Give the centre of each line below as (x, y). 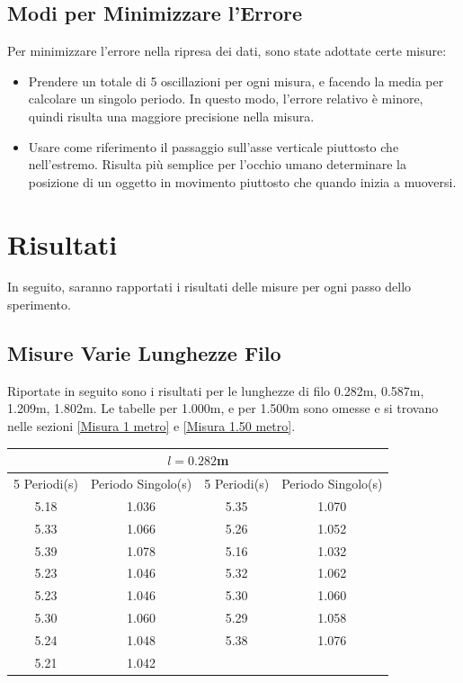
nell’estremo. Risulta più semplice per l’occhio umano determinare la (217, 164)
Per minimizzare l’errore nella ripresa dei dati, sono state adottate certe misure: (227, 51)
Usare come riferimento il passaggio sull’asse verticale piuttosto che (214, 146)
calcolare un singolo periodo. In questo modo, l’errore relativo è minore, (226, 99)
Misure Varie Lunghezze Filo (144, 353)
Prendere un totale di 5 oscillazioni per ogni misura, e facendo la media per (236, 81)
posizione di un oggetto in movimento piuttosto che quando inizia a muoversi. (242, 181)
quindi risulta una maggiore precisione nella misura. (171, 116)
